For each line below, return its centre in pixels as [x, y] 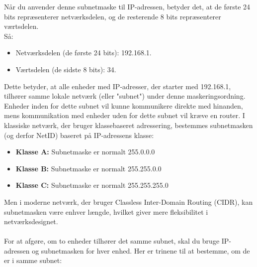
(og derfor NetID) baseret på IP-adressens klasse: [79, 135]
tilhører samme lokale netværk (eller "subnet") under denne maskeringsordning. [125, 96]
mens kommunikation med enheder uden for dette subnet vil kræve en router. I [125, 115]
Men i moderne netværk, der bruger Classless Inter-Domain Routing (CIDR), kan [128, 201]
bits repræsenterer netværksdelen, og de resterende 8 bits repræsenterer [113, 16]
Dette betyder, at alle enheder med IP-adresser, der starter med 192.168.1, [118, 86]
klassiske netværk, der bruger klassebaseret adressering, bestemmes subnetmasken [128, 125]
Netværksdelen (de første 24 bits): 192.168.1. [84, 53]
